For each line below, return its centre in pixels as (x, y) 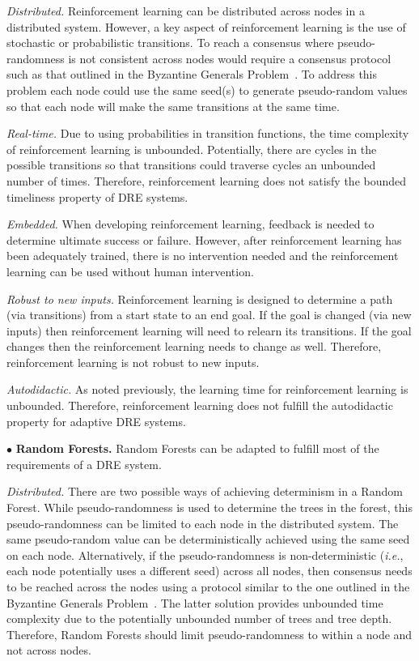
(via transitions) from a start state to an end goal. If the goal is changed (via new (209, 315)
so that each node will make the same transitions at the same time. (173, 106)
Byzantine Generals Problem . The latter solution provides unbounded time (195, 602)
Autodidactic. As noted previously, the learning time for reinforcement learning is (207, 389)
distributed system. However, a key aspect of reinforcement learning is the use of (206, 26)
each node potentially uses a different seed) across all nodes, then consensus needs (209, 571)
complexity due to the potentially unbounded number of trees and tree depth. (199, 618)
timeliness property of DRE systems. (97, 196)
